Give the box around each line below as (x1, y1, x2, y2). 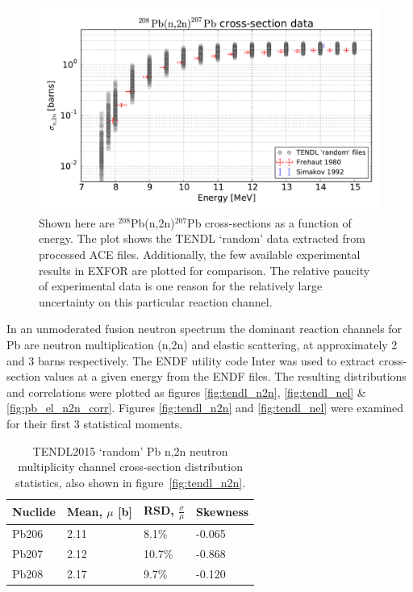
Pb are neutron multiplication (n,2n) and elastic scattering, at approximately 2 (6, 336, 398, 352)
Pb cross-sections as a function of (187, 214, 352, 231)
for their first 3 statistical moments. (6, 415, 183, 431)
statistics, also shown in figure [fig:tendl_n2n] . (15, 473, 246, 490)
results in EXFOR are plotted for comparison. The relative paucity (39, 261, 370, 278)
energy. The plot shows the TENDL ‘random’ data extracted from (39, 230, 365, 247)
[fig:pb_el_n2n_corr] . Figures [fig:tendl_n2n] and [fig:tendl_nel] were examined (6, 399, 404, 416)
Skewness (196, 502, 249, 519)
